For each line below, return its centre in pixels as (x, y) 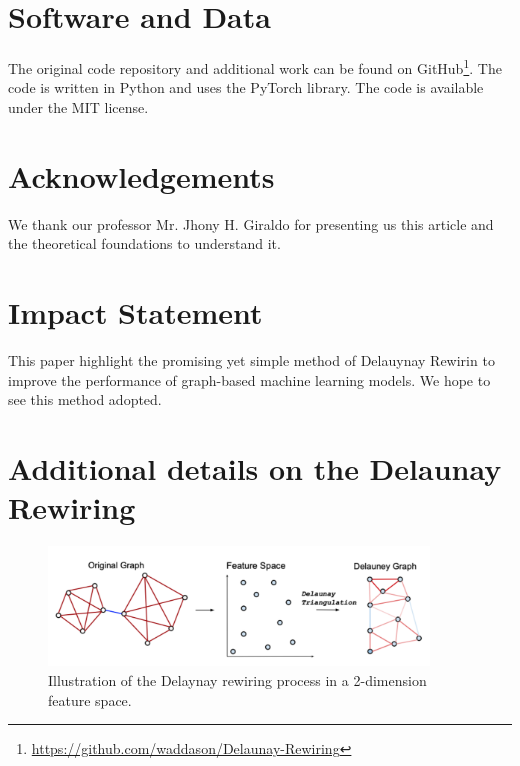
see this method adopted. (85, 399)
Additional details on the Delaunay (255, 467)
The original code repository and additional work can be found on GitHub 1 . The (255, 66)
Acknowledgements (141, 175)
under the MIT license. (78, 106)
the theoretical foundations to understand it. (144, 243)
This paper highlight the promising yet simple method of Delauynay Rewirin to (251, 360)
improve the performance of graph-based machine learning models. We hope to (249, 379)
